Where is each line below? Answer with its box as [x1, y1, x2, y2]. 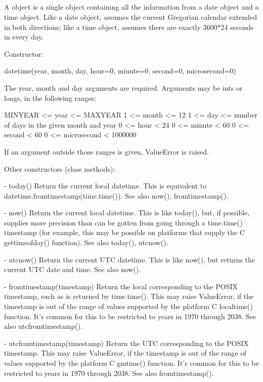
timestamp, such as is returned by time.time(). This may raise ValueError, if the [4, 291, 254, 301]
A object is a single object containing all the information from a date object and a [4, 2, 259, 12]
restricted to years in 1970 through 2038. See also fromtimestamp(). [4, 367, 214, 378]
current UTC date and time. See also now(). [4, 264, 141, 275]
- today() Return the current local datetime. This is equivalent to [4, 180, 207, 191]
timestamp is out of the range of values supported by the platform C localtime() [4, 301, 253, 312]
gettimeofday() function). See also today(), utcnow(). [4, 237, 168, 248]
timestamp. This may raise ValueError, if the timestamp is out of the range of [4, 348, 246, 358]
